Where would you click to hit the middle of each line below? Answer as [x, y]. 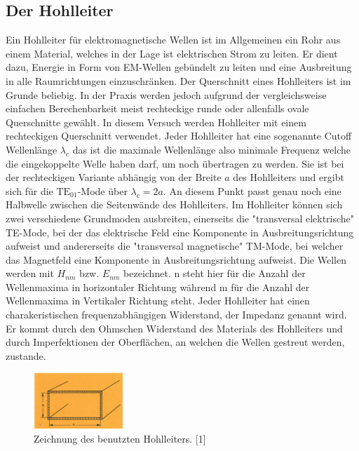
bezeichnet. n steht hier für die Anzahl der [215, 273]
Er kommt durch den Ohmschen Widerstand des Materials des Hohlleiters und [174, 328]
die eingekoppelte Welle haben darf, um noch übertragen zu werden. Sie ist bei [175, 163]
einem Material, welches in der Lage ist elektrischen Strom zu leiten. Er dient [172, 53]
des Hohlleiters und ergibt [289, 177]
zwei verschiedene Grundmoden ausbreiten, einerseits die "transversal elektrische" [180, 218]
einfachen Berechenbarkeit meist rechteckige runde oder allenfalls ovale [157, 108]
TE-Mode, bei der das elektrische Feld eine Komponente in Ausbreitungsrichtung [180, 232]
